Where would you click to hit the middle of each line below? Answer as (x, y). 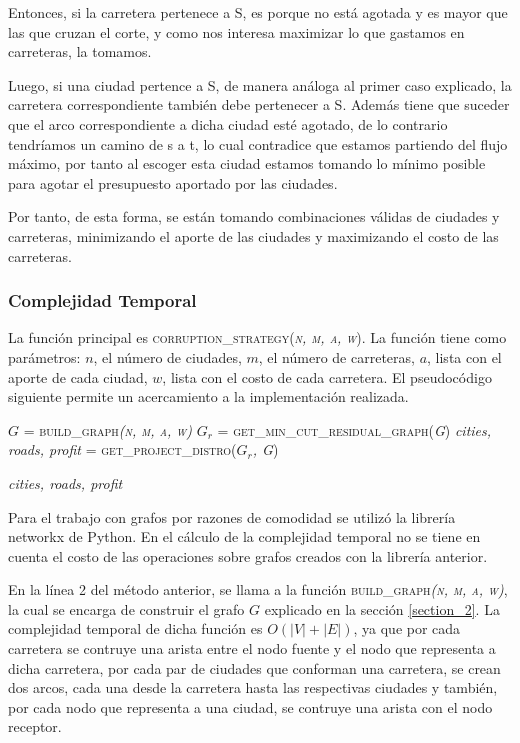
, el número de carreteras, (336, 356)
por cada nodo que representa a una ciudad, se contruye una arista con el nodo (250, 706)
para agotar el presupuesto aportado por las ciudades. (173, 182)
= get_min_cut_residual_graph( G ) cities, (354, 429)
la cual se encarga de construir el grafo (126, 608)
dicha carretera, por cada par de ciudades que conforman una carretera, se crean (254, 667)
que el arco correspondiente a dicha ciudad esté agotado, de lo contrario (228, 123)
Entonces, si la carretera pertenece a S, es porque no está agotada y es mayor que (258, 12)
